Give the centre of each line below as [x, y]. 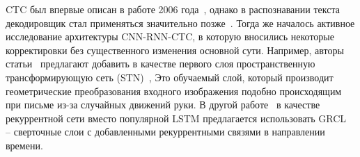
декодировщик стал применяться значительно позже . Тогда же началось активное [180, 23]
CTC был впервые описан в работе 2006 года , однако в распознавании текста [173, 9]
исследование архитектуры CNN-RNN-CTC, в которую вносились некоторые [170, 36]
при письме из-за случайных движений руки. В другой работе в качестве [163, 105]
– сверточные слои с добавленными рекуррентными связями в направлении [165, 132]
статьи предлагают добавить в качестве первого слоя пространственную [161, 64]
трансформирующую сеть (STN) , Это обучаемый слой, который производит [170, 77]
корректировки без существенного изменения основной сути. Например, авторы [175, 50]
